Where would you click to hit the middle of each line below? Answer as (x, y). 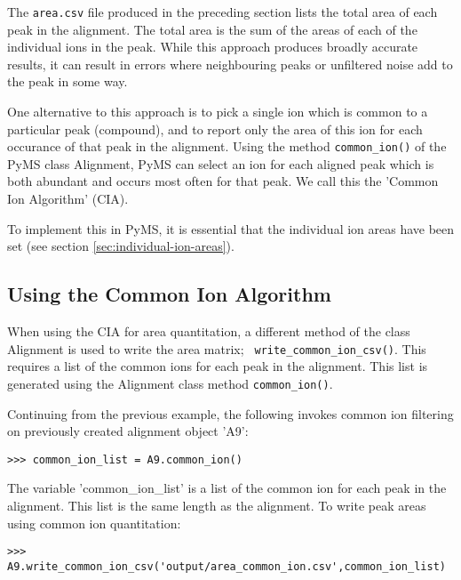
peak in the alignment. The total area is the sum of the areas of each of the (212, 29)
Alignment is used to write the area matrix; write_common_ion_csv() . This (217, 348)
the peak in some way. (68, 81)
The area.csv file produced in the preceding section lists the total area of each (223, 12)
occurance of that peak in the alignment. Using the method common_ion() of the (227, 146)
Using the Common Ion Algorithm (169, 294)
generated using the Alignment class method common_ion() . (170, 383)
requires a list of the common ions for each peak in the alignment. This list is (218, 366)
